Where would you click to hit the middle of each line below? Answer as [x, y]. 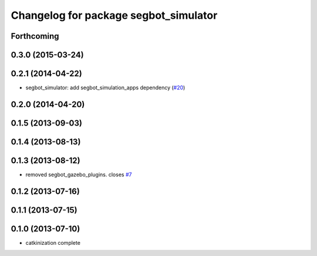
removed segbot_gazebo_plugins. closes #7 [79, 175]
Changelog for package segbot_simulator [114, 15]
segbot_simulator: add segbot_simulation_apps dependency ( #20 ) [105, 87]
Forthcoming [35, 36]
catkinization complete [53, 242]
